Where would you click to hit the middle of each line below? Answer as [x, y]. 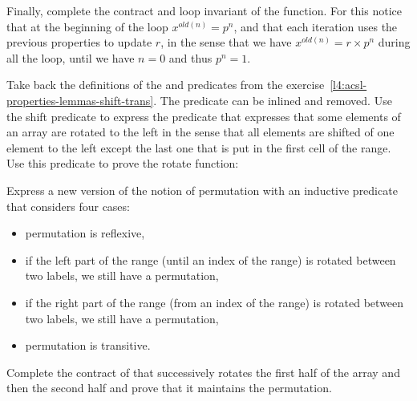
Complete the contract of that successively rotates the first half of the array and [203, 372]
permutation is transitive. [88, 345]
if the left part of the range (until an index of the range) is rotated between [211, 259]
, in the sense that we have [226, 42]
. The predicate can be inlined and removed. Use [273, 100]
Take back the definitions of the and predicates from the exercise [166, 85]
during [394, 42]
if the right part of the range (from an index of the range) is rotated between [215, 302]
